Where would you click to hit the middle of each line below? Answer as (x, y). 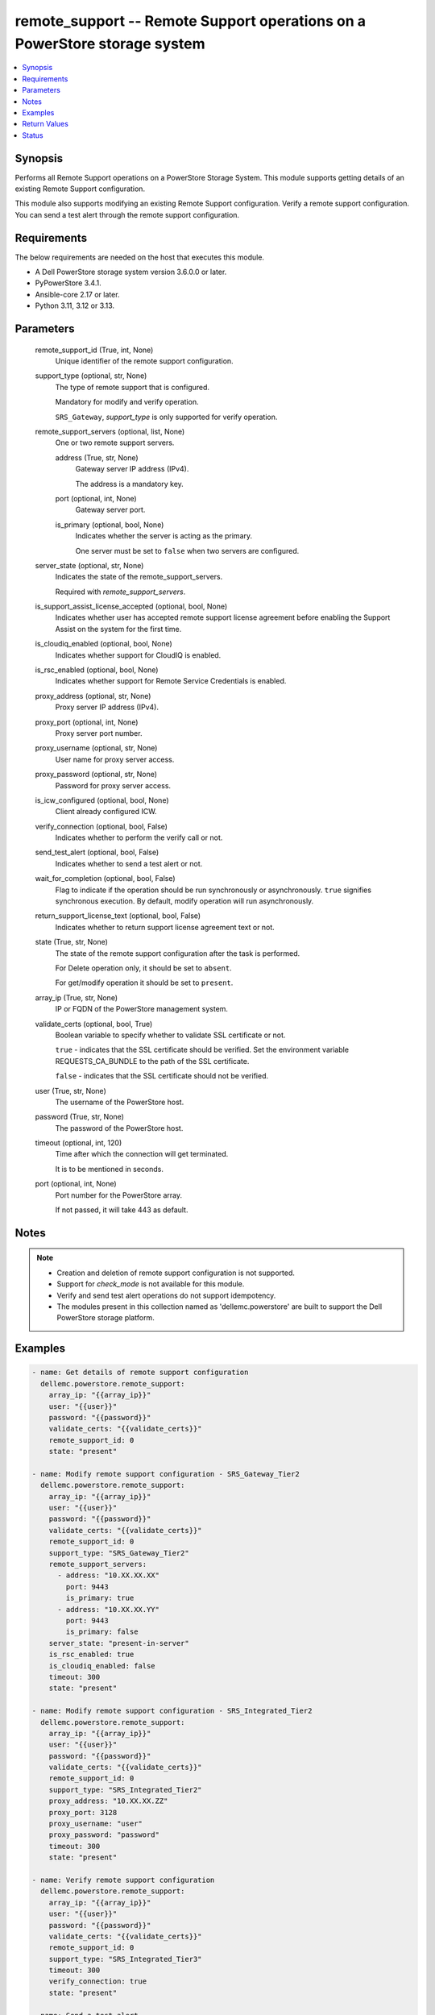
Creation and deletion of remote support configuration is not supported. (176, 1273)
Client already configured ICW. (106, 812)
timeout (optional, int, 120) (79, 1143)
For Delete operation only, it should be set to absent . (144, 968)
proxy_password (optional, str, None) (96, 775)
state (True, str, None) (72, 942)
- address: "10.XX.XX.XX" (109, 1575)
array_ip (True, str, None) (77, 997)
